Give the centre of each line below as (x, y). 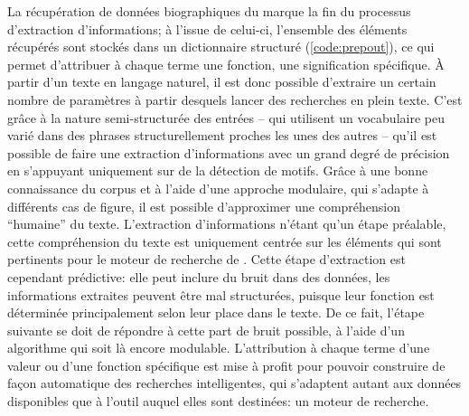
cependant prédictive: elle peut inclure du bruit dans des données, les (199, 276)
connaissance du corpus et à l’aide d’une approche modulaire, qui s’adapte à (218, 188)
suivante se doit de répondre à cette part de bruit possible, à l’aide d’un (206, 330)
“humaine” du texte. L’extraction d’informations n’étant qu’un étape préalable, (227, 224)
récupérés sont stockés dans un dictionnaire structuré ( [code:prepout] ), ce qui (221, 47)
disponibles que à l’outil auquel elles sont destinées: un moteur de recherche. (218, 401)
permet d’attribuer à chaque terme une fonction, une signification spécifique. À (226, 64)
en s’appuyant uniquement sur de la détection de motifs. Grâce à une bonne (218, 170)
